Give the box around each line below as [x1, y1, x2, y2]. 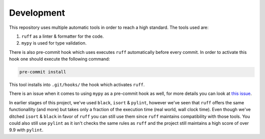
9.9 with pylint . [9, 127, 44, 133]
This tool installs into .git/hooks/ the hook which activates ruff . [9, 82, 145, 88]
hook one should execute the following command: [9, 56, 110, 62]
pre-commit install [19, 69, 66, 75]
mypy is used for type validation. [21, 40, 87, 46]
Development [9, 7, 65, 18]
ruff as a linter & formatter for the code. [21, 33, 104, 39]
